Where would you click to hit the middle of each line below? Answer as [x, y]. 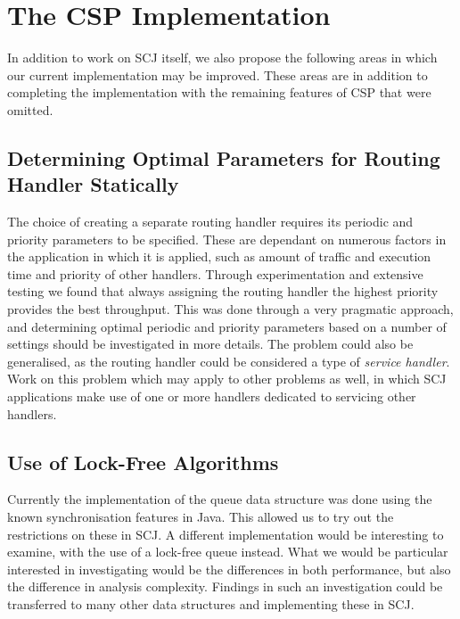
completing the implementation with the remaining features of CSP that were [219, 92]
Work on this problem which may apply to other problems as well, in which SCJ [227, 379]
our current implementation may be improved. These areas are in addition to [218, 74]
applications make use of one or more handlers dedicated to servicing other [212, 396]
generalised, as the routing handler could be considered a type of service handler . [229, 361]
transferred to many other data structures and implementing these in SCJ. [211, 603]
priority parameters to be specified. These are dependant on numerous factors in [227, 239]
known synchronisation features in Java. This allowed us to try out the [201, 517]
